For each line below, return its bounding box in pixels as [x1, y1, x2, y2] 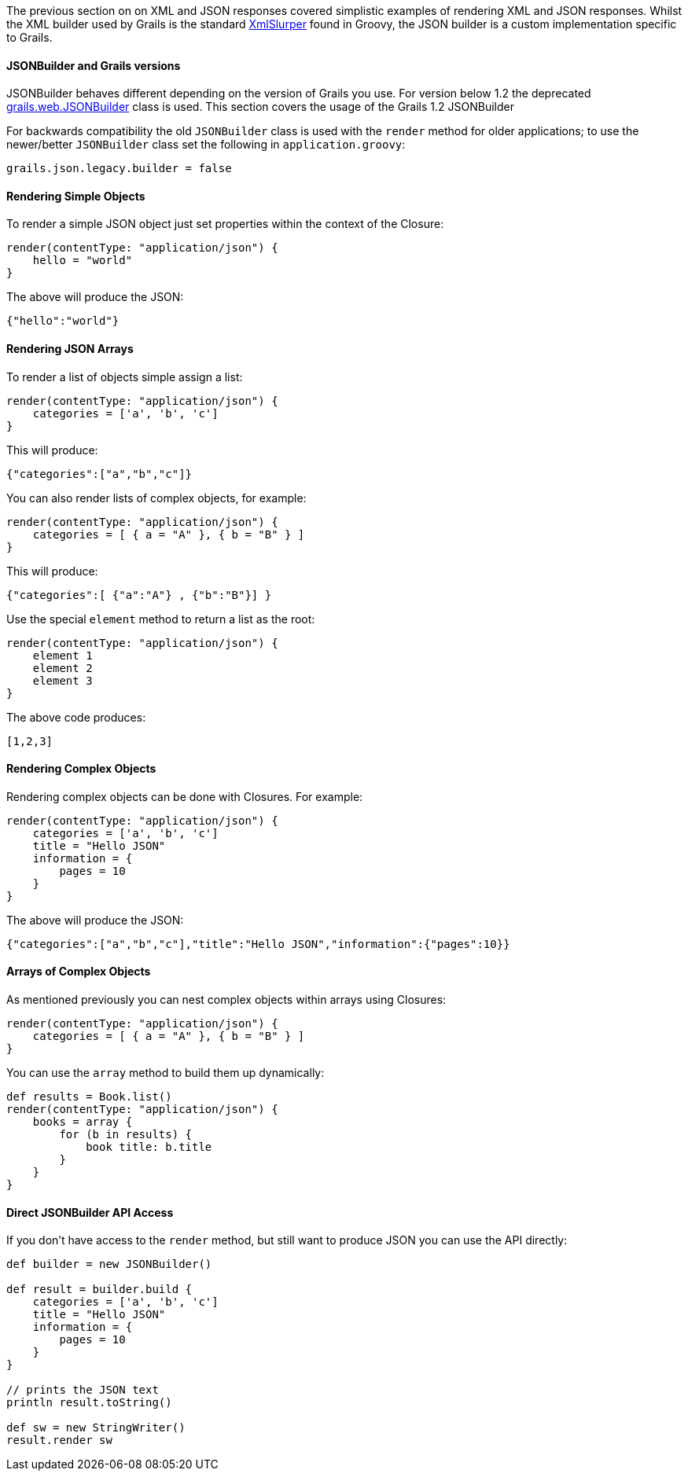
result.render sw [6, 1434, 112, 1447]
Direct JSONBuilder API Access [6, 1205, 174, 1219]
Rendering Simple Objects [6, 189, 145, 203]
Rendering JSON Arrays [6, 342, 134, 356]
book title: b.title [86, 1141, 212, 1154]
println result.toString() [6, 1396, 172, 1409]
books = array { [32, 1115, 133, 1129]
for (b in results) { [59, 1128, 193, 1141]
